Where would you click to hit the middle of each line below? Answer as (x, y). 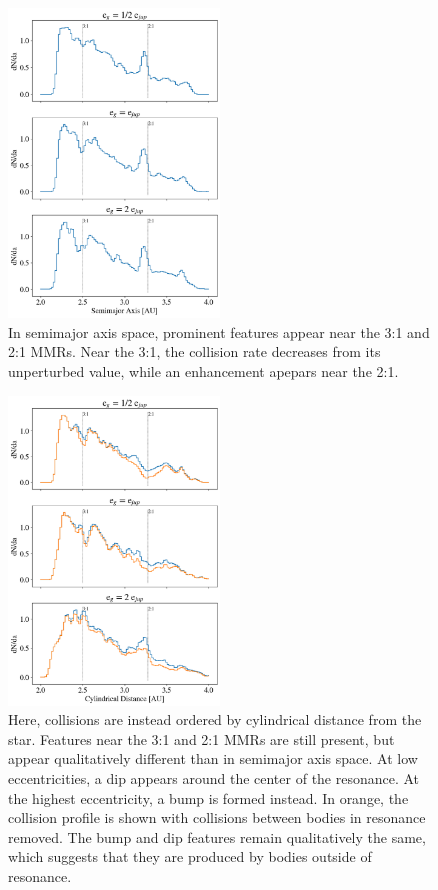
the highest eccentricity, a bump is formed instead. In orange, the (208, 797)
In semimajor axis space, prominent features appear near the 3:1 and (219, 331)
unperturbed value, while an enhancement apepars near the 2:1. (203, 370)
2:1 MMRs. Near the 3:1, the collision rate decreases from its (194, 351)
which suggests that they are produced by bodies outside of (190, 856)
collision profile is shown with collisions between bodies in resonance (217, 817)
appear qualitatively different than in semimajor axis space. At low (213, 758)
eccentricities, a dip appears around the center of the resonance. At (214, 778)
